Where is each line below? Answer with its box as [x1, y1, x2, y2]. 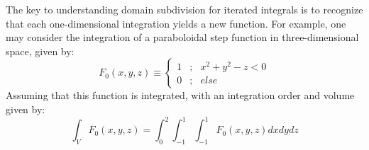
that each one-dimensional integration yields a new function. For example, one [6, 16, 346, 30]
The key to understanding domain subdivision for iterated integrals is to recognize [6, 2, 363, 16]
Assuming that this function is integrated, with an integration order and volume [6, 88, 355, 103]
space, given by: [6, 43, 75, 58]
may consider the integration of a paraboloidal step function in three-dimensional [6, 30, 359, 45]
